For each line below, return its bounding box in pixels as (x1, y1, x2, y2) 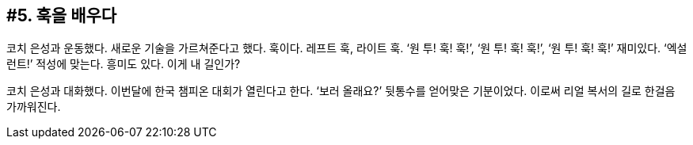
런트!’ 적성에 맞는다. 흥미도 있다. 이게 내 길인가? (6, 57, 241, 71)
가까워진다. (6, 100, 61, 114)
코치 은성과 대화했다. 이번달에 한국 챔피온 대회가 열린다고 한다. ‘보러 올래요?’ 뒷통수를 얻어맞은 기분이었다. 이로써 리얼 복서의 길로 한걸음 (6, 84, 676, 98)
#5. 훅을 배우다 (6, 6, 117, 25)
